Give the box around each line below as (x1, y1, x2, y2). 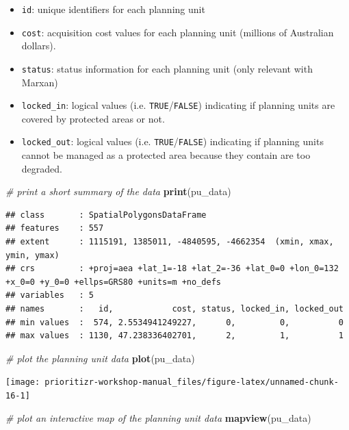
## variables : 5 (5, 290, 94, 301)
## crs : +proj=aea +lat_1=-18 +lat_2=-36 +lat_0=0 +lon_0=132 (5, 264, 339, 274)
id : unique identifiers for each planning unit (21, 2, 205, 16)
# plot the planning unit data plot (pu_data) (5, 351, 195, 365)
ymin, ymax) (5, 250, 60, 260)
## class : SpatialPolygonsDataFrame (5, 210, 207, 220)
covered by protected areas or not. (21, 111, 165, 125)
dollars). (21, 38, 56, 53)
